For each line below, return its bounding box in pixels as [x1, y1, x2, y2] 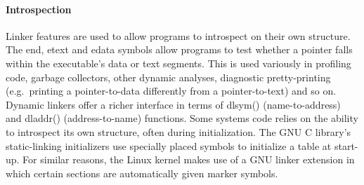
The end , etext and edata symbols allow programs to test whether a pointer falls [6, 42, 353, 57]
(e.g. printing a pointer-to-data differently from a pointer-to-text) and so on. [6, 83, 337, 98]
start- [334, 138, 358, 153]
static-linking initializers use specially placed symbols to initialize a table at [6, 138, 332, 153]
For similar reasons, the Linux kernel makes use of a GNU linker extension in [22, 152, 355, 167]
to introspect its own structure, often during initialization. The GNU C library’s [6, 124, 351, 139]
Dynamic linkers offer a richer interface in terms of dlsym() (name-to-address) [6, 97, 341, 111]
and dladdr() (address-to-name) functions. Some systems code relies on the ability [6, 111, 358, 125]
